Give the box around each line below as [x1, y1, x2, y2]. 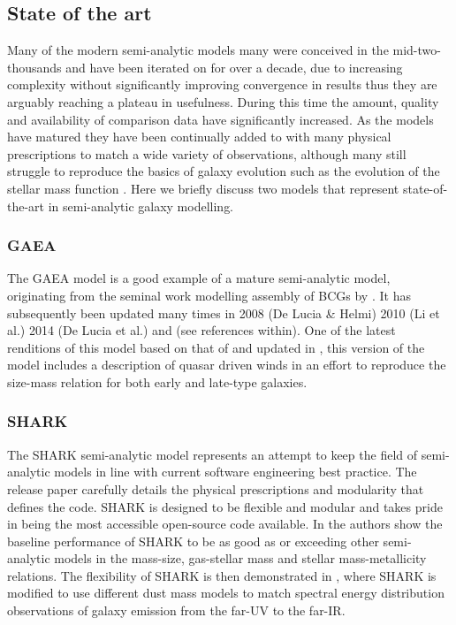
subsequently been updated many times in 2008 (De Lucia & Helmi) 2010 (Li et [7, 303, 440, 322]
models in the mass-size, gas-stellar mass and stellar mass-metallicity [54, 549, 427, 568]
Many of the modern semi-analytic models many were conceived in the [7, 41, 389, 59]
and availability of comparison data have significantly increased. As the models [7, 110, 434, 128]
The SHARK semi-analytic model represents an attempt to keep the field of [7, 445, 418, 463]
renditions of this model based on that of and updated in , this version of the [7, 338, 425, 356]
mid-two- [392, 41, 441, 59]
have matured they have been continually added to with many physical [7, 127, 391, 146]
